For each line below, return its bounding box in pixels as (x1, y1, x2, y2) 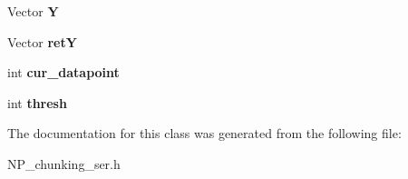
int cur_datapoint (7, 63, 120, 82)
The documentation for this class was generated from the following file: (7, 124, 402, 143)
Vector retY (7, 32, 77, 51)
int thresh (7, 93, 67, 112)
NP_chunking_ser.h (7, 154, 121, 173)
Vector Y (7, 2, 59, 20)
